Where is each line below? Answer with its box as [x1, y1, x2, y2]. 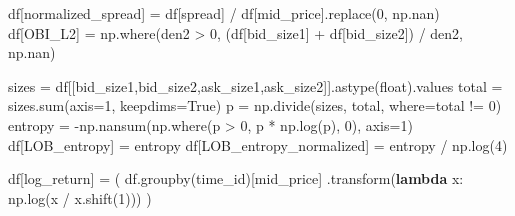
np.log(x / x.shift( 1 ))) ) [8, 187, 152, 208]
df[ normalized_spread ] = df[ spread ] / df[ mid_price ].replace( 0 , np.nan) [8, 3, 440, 23]
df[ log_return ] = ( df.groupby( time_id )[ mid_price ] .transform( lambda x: [8, 168, 464, 189]
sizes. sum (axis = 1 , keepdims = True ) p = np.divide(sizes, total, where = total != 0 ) [8, 95, 502, 116]
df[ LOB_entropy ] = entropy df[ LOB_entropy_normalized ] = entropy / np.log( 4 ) [8, 134, 508, 155]
